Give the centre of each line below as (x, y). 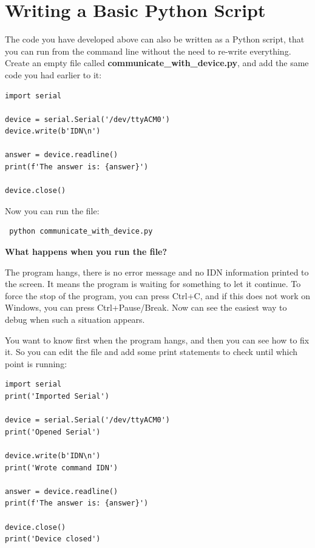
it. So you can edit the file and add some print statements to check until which (151, 352)
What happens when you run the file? (86, 252)
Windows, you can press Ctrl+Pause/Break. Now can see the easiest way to (146, 307)
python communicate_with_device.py (81, 232)
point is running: (36, 363)
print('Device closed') (53, 539)
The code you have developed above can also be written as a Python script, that (155, 39)
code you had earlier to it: (53, 74)
